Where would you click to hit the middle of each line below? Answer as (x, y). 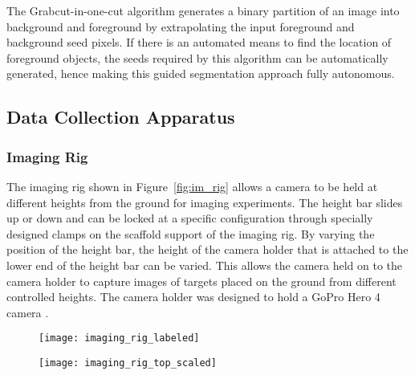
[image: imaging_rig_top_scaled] (128, 363)
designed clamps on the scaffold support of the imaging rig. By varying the (191, 233)
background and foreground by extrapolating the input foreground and (181, 26)
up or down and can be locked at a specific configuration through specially (190, 218)
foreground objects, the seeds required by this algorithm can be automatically (197, 57)
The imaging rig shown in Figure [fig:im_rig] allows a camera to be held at (192, 186)
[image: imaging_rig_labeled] (119, 338)
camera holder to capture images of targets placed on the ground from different (201, 281)
